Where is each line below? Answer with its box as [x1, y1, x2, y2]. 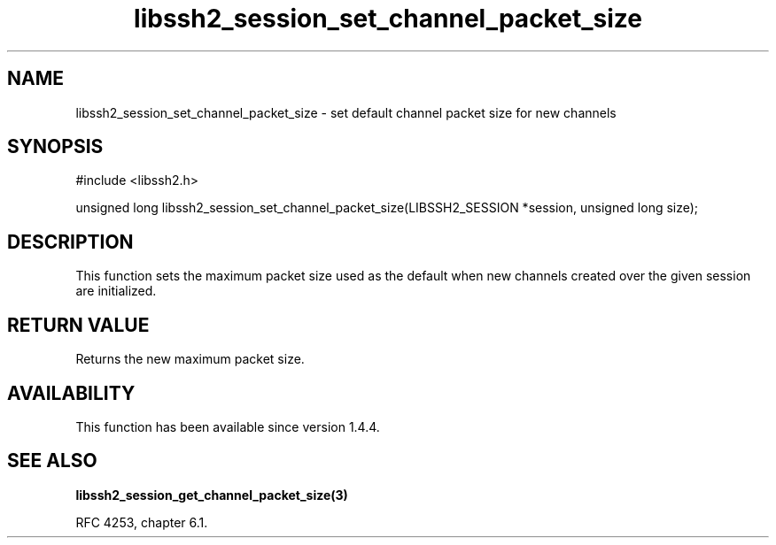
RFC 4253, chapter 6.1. [75, 514, 208, 530]
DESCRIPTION [7, 230, 134, 253]
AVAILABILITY [7, 381, 136, 404]
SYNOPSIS [7, 135, 104, 158]
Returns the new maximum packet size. [75, 351, 305, 367]
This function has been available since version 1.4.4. [75, 418, 380, 434]
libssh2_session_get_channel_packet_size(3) [75, 487, 348, 503]
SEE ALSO [7, 449, 97, 472]
